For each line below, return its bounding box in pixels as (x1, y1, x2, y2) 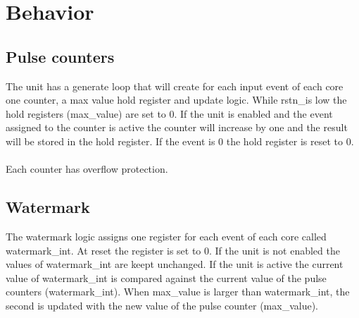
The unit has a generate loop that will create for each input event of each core (6, 78, 344, 93)
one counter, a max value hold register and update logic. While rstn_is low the (6, 92, 347, 107)
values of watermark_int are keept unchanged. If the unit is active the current (6, 257, 344, 271)
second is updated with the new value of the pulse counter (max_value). (6, 298, 318, 312)
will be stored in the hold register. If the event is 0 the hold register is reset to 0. (6, 133, 354, 148)
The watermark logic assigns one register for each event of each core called (6, 228, 327, 243)
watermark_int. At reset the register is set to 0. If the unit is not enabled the (6, 243, 340, 257)
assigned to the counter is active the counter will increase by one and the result (6, 120, 348, 135)
